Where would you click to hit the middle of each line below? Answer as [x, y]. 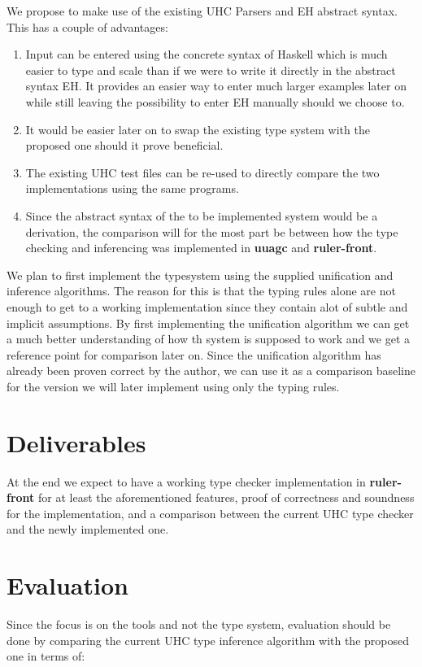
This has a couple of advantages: [87, 26]
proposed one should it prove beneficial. [124, 145]
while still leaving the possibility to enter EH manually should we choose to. [215, 101]
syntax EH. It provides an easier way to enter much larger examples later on [216, 86]
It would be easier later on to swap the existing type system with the [198, 129]
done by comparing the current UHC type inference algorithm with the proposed [208, 640]
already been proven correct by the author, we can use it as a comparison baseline [211, 371]
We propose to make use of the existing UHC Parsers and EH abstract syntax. [202, 11]
